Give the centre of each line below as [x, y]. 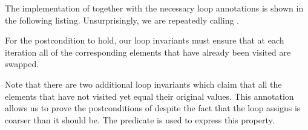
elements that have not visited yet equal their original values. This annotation [149, 96]
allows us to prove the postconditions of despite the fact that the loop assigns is [153, 108]
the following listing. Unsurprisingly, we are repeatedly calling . [122, 20]
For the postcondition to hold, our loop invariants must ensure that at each [145, 40]
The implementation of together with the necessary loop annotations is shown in [154, 8]
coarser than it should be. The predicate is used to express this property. [140, 119]
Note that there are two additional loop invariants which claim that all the [143, 84]
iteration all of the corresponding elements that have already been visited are [148, 52]
